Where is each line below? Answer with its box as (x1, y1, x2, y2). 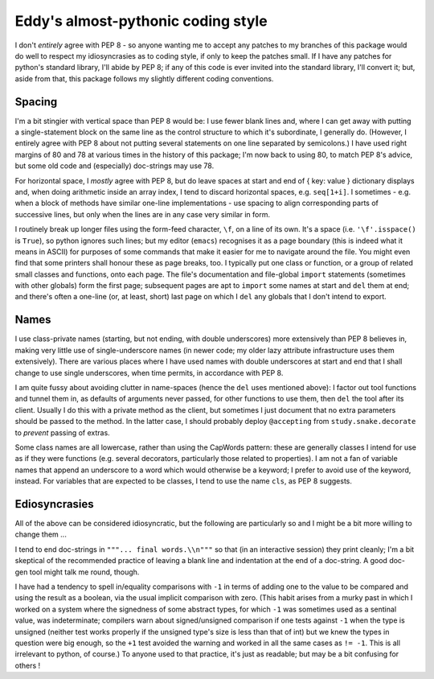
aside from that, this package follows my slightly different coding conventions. (14, 73, 274, 84)
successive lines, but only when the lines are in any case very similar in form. (14, 209, 271, 219)
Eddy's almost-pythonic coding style (14, 12, 268, 30)
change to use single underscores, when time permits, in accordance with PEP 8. (14, 368, 284, 377)
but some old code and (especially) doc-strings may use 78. (14, 161, 215, 171)
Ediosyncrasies (14, 497, 94, 511)
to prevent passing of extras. (14, 427, 110, 438)
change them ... (14, 529, 68, 539)
